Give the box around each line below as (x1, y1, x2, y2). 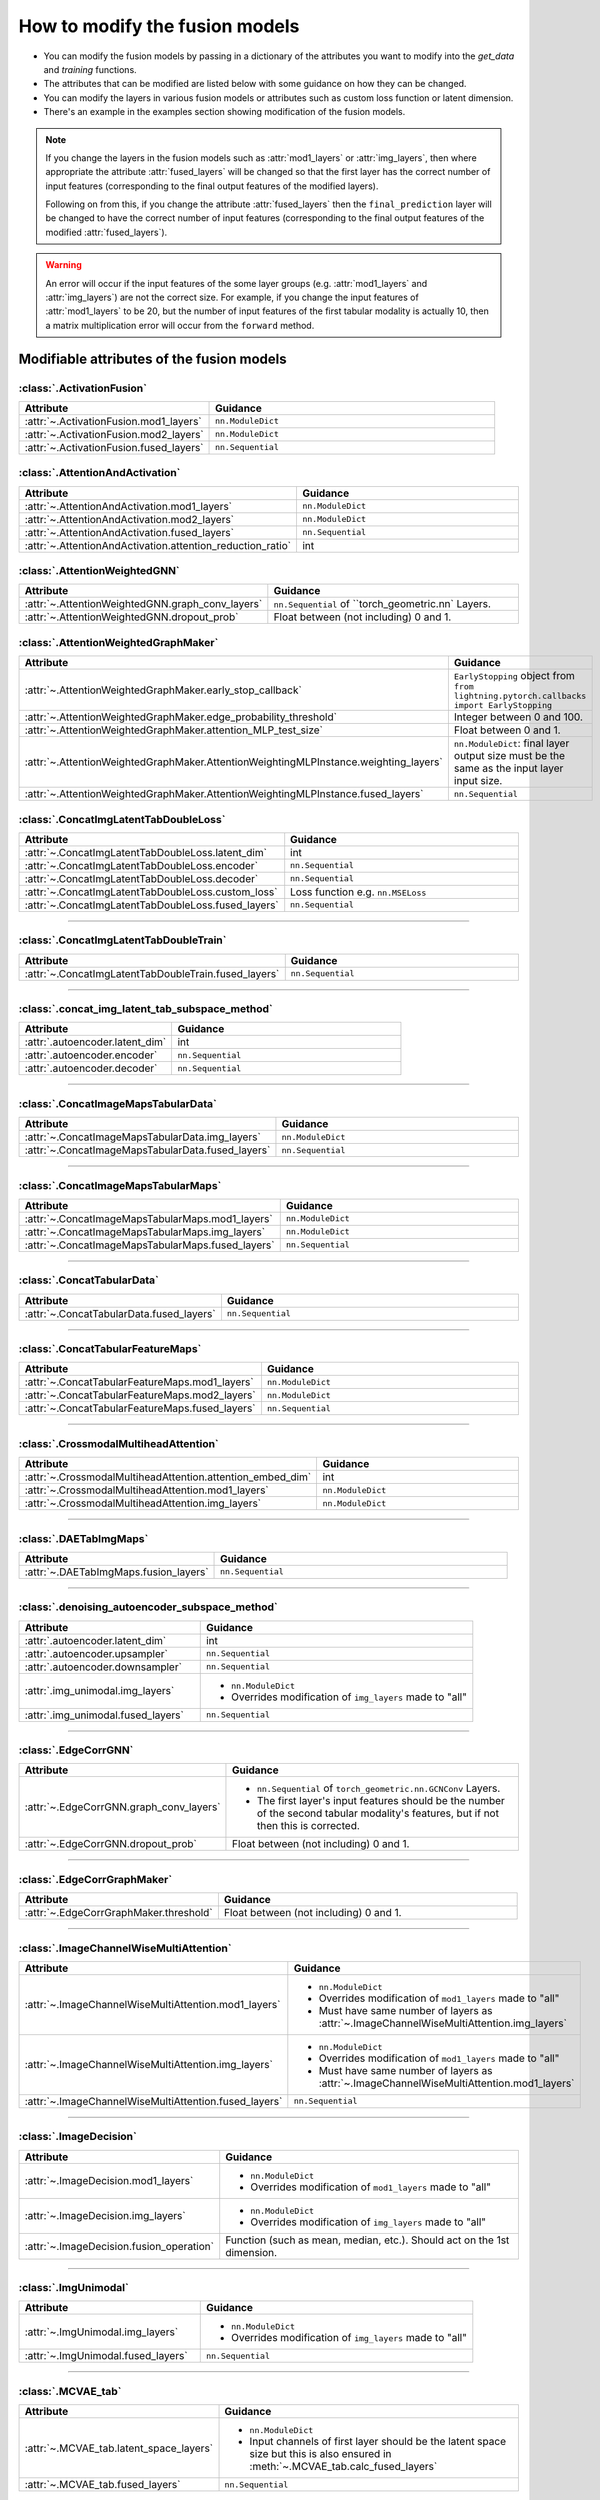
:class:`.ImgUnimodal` (18, 2281, 129, 2295)
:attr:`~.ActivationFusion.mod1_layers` (24, 414, 202, 428)
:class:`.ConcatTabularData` (18, 1273, 159, 1287)
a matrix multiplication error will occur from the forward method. (45, 319, 315, 331)
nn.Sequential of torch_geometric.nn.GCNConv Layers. (256, 1781, 501, 1795)
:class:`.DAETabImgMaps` (18, 1531, 149, 1545)
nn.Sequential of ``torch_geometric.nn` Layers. (273, 597, 492, 611)
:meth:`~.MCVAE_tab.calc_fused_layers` (249, 2460, 438, 2474)
